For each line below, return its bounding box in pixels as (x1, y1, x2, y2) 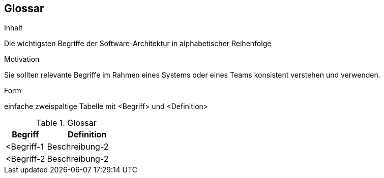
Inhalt (4, 23, 23, 32)
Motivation (4, 55, 40, 64)
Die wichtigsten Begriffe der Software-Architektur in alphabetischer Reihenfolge (4, 39, 272, 48)
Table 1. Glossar (36, 118, 97, 128)
